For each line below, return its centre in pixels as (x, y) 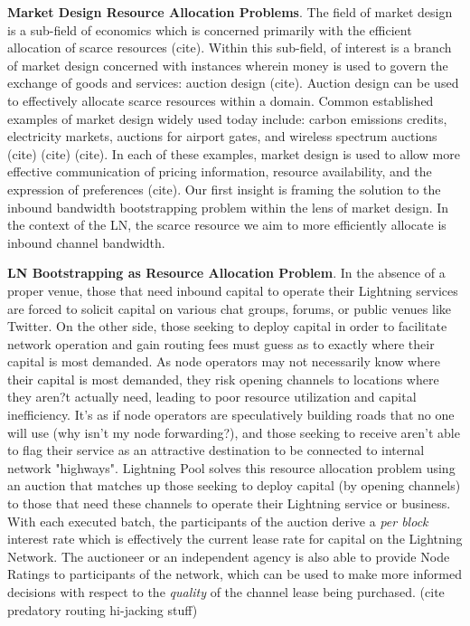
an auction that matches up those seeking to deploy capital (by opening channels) (234, 485)
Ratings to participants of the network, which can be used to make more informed (235, 574)
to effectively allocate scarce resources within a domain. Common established (221, 100)
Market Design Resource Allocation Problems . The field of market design (230, 12)
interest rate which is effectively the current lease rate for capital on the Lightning (235, 539)
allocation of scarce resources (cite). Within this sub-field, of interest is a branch (230, 47)
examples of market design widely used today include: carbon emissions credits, (227, 118)
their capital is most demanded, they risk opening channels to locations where (223, 379)
